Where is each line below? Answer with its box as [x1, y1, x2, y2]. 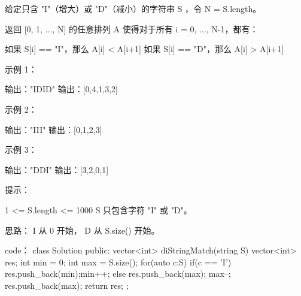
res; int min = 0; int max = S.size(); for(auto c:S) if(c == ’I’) [5, 255, 232, 268]
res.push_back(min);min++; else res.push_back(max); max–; [5, 267, 231, 280]
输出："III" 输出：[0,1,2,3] [5, 123, 102, 135]
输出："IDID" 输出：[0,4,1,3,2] [5, 83, 118, 95]
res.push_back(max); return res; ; [5, 279, 129, 291]
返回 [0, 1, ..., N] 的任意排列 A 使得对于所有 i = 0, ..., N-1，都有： [5, 22, 259, 35]
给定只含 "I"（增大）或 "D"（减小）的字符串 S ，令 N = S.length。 [5, 2, 262, 14]
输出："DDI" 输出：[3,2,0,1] [5, 163, 109, 176]
